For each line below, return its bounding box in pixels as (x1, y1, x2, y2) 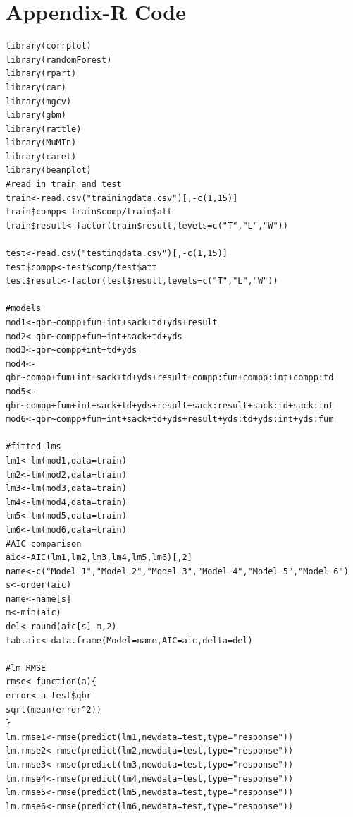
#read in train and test (6, 179, 122, 190)
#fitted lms (6, 442, 61, 452)
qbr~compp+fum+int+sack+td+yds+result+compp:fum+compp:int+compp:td (6, 373, 334, 383)
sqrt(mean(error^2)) (6, 704, 102, 715)
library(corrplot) (6, 41, 92, 52)
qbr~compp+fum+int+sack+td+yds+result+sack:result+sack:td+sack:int (6, 400, 334, 411)
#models (6, 303, 42, 314)
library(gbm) (6, 110, 66, 121)
